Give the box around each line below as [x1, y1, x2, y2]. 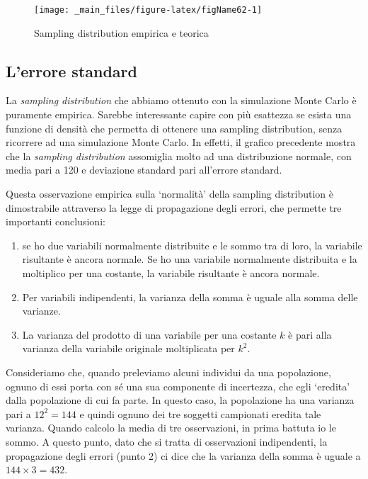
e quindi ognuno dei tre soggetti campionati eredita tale [79, 406, 321, 421]
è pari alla [288, 327, 332, 342]
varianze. [22, 303, 61, 318]
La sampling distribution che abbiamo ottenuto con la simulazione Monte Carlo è [6, 93, 357, 108]
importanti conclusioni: [6, 214, 105, 229]
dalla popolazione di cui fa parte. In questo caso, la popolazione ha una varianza [6, 393, 355, 407]
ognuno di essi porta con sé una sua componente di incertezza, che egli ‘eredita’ [6, 378, 350, 393]
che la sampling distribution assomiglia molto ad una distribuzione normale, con [6, 148, 352, 163]
